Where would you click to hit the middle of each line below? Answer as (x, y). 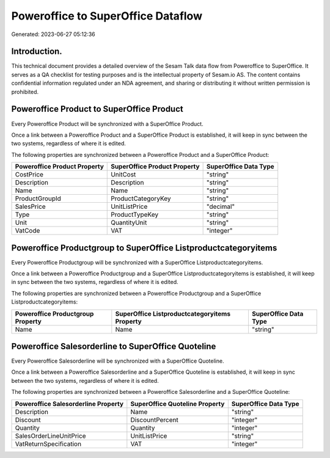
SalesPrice (30, 206)
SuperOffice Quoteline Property (178, 404)
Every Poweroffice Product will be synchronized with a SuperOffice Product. (108, 124)
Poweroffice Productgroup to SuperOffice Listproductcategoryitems (144, 248)
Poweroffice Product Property (59, 167)
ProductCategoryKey (141, 198)
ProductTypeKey (135, 215)
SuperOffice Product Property (155, 167)
